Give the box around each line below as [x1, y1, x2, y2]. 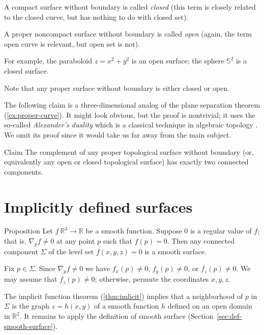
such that [103, 236, 132, 246]
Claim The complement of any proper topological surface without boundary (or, [4, 146, 254, 157]
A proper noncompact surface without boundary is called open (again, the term [4, 28, 252, 39]
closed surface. [4, 65, 49, 76]
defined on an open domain [167, 300, 252, 311]
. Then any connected [167, 236, 234, 246]
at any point [56, 236, 95, 246]
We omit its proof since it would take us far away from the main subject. [4, 129, 231, 140]
